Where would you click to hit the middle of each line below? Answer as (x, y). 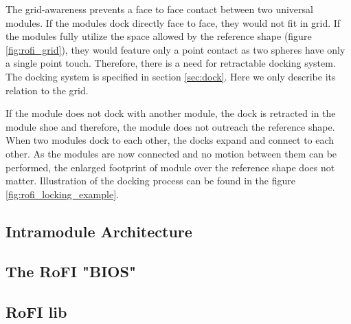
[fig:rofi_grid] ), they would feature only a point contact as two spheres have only (175, 49)
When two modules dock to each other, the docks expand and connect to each (170, 140)
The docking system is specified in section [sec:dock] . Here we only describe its (171, 76)
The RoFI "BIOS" (71, 271)
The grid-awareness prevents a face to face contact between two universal (159, 9)
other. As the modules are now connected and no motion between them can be (171, 153)
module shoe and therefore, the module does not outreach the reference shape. (170, 126)
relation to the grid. (47, 90)
